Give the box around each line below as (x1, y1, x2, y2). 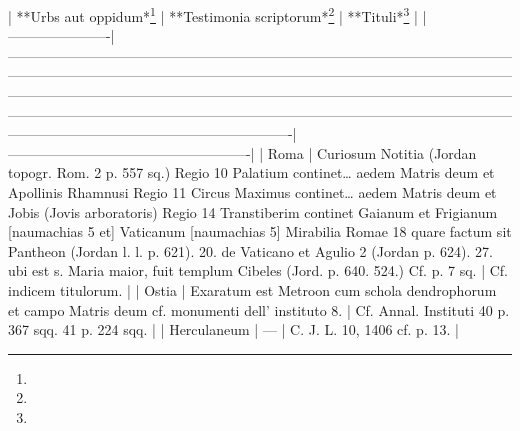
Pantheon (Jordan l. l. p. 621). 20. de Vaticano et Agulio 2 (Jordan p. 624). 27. (8, 240, 493, 261)
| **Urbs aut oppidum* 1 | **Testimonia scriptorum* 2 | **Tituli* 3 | (8, 3, 418, 26)
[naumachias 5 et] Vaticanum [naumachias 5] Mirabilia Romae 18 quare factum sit (8, 221, 512, 242)
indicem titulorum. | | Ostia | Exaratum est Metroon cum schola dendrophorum (8, 279, 497, 300)
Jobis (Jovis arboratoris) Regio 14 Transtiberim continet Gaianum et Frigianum (8, 201, 498, 222)
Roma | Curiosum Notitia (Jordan (267, 142, 477, 163)
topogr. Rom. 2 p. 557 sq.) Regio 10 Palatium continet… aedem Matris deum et (8, 162, 495, 183)
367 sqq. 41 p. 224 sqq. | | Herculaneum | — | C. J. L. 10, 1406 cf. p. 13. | (8, 319, 459, 340)
